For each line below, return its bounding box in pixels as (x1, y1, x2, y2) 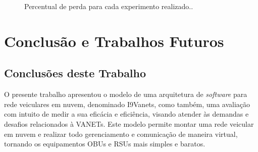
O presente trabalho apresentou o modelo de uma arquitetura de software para (4, 89, 247, 99)
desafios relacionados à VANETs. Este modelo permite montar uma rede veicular (4, 118, 254, 129)
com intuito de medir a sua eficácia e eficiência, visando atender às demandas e (4, 109, 249, 119)
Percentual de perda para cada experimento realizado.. (24, 1, 193, 11)
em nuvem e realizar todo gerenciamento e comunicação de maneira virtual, (4, 128, 238, 139)
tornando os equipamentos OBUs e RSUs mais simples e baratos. (4, 138, 205, 149)
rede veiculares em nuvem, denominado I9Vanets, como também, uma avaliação (4, 98, 250, 109)
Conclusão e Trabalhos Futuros (4, 30, 224, 51)
